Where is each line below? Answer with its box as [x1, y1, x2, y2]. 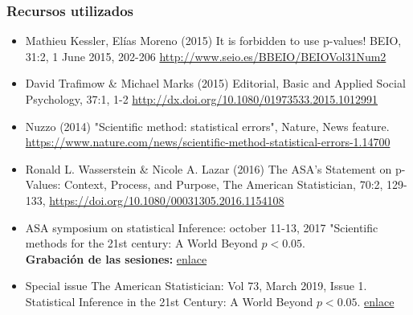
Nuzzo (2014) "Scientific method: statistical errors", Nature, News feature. [25, 117, 390, 134]
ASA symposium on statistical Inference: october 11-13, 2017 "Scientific [25, 219, 378, 235]
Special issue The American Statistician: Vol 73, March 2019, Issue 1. [25, 277, 367, 294]
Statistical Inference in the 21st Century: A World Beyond [25, 292, 313, 309]
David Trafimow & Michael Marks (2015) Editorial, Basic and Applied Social [25, 75, 406, 92]
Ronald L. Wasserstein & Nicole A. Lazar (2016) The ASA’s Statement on [25, 160, 392, 177]
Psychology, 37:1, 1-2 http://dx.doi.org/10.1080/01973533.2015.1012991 [25, 91, 378, 107]
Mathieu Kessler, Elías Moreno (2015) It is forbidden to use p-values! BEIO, [25, 32, 402, 49]
